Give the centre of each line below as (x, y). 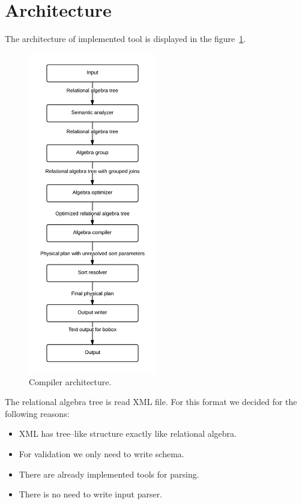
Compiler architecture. (70, 381)
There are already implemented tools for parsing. (109, 474)
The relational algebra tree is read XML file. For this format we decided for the (151, 402)
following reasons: (37, 413)
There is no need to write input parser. (91, 494)
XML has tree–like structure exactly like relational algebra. (128, 433)
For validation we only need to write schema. (101, 454)
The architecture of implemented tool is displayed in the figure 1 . (125, 39)
